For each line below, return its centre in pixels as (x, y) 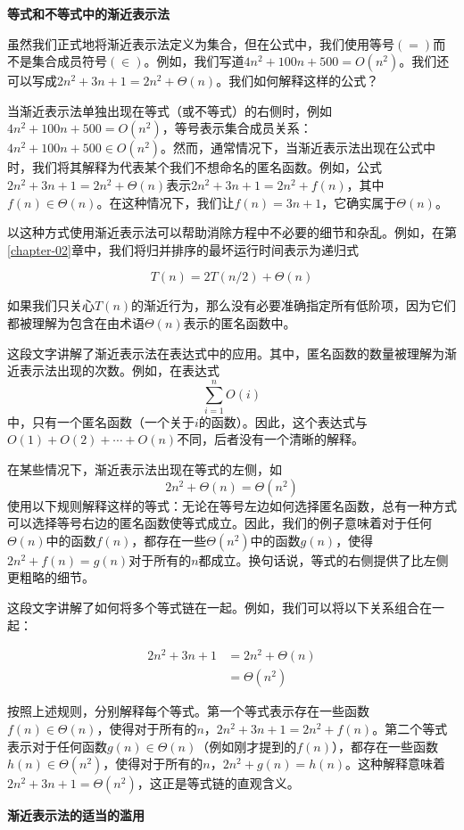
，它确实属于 (359, 202)
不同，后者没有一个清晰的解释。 (271, 439)
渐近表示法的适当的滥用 (76, 815)
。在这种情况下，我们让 (166, 202)
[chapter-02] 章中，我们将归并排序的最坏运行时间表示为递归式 (183, 249)
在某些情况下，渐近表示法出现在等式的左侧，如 (145, 469)
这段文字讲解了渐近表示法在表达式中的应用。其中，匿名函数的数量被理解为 (226, 353)
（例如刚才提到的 (247, 746)
